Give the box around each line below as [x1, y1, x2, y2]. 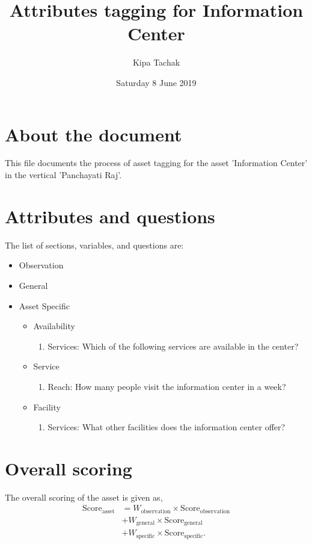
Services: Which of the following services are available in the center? [47, 339, 299, 352]
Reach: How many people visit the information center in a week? [47, 380, 286, 392]
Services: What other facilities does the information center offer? [47, 421, 286, 433]
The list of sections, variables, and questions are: [5, 238, 184, 251]
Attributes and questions [5, 203, 215, 228]
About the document [5, 122, 182, 146]
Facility [33, 400, 61, 413]
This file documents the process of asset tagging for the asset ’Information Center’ [5, 156, 308, 169]
